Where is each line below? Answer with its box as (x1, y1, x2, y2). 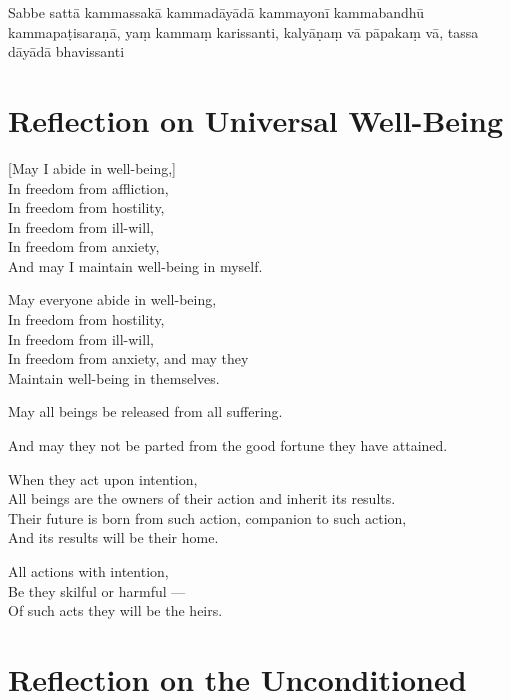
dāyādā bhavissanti (8, 41, 125, 62)
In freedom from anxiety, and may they (8, 348, 249, 369)
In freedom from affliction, (8, 177, 169, 198)
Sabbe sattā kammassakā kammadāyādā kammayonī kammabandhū (8, 2, 424, 22)
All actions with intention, (8, 561, 169, 581)
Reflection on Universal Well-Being (8, 99, 504, 140)
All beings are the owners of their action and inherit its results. (8, 488, 396, 509)
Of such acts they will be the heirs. (8, 600, 223, 621)
